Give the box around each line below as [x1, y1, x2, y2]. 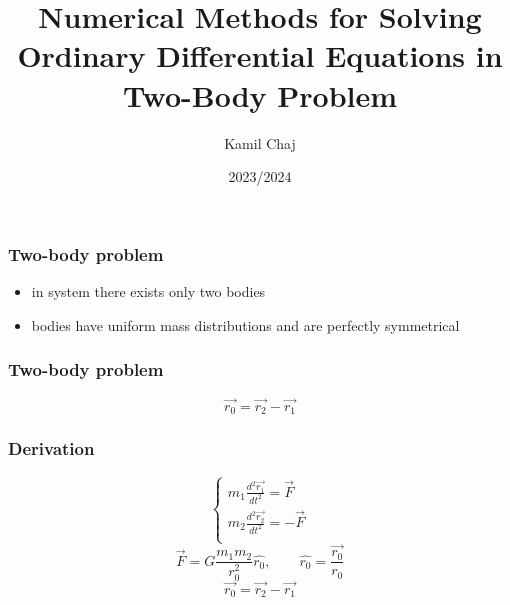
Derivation [8, 435, 95, 460]
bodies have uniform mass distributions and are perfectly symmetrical [31, 314, 460, 335]
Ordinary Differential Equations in [17, 35, 503, 76]
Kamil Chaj [224, 132, 296, 153]
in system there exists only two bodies [31, 280, 266, 301]
